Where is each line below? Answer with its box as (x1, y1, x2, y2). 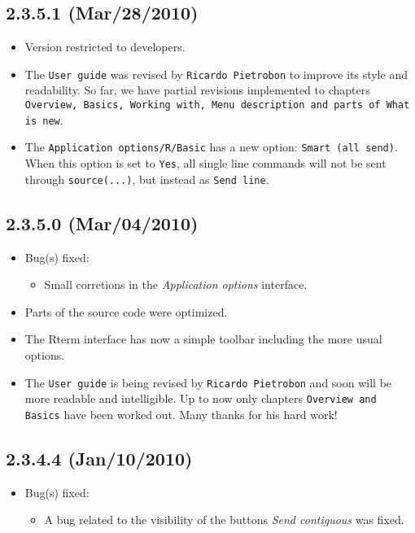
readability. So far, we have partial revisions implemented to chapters (24, 81, 370, 98)
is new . (24, 111, 63, 128)
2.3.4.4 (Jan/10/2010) (6, 445, 193, 470)
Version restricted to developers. (24, 38, 186, 55)
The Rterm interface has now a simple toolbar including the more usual (24, 330, 382, 347)
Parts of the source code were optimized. (24, 303, 228, 320)
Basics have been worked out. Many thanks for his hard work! (24, 405, 338, 422)
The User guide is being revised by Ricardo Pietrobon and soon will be (24, 374, 392, 391)
